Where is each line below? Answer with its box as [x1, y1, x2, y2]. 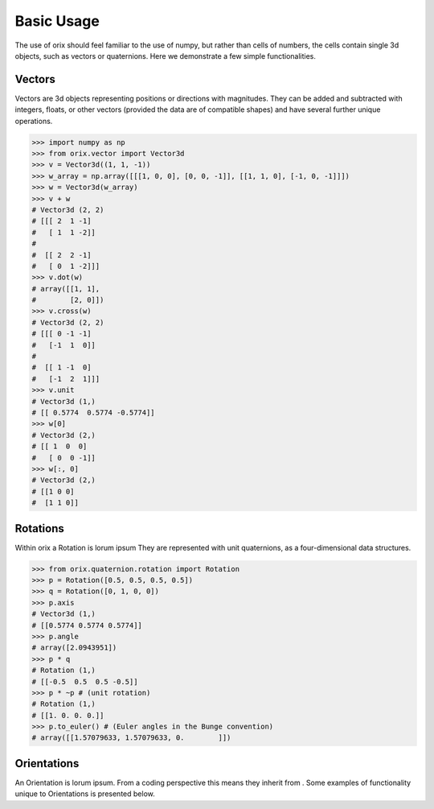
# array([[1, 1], [31, 284, 100, 293]
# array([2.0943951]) [31, 643, 117, 652]
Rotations [14, 522, 64, 535]
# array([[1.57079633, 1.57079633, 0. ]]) [31, 733, 231, 742]
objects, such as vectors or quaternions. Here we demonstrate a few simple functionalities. [14, 51, 317, 60]
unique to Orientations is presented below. [14, 789, 156, 799]
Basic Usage [14, 12, 100, 30]
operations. [14, 116, 53, 126]
